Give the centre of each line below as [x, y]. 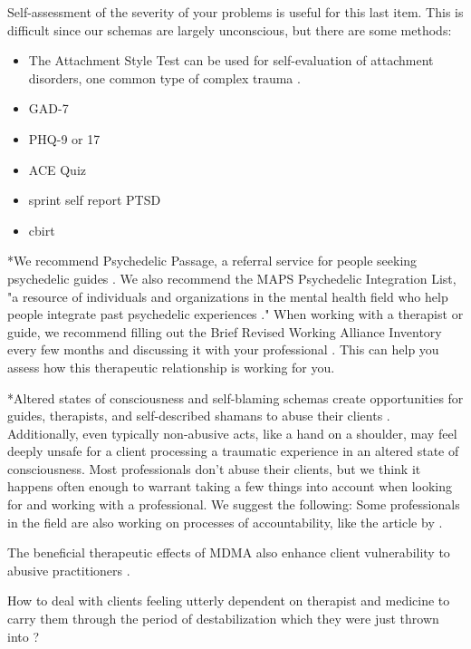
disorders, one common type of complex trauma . [164, 77]
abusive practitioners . [69, 570]
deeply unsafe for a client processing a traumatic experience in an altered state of [233, 451]
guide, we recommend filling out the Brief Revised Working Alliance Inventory [225, 331]
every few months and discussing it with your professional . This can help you [223, 349]
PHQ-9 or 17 [64, 138]
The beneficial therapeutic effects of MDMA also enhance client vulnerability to [229, 552]
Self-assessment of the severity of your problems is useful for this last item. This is [235, 12]
